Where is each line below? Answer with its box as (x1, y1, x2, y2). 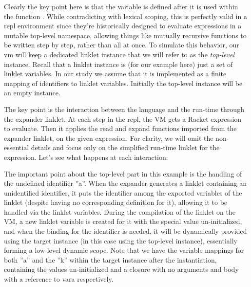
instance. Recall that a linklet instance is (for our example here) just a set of (4, 59, 233, 69)
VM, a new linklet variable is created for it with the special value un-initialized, (4, 216, 242, 226)
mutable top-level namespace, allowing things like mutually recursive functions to (4, 30, 247, 40)
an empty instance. (4, 88, 60, 98)
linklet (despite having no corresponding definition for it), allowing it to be (4, 197, 228, 207)
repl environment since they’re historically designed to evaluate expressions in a (4, 21, 242, 31)
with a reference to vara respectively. (4, 274, 114, 284)
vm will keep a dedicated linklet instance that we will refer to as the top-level (4, 49, 234, 59)
